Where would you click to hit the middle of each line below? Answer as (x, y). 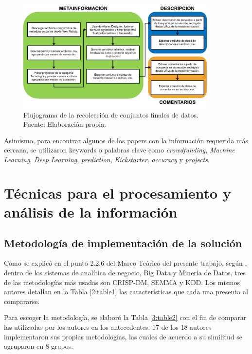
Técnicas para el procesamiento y (117, 193)
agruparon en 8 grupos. (39, 346)
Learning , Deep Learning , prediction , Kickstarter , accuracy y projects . (107, 160)
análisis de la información (91, 212)
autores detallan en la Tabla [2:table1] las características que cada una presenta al (126, 292)
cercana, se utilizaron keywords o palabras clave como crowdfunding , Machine (119, 150)
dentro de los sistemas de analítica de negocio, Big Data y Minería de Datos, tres (125, 273)
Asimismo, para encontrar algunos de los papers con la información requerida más (126, 140)
